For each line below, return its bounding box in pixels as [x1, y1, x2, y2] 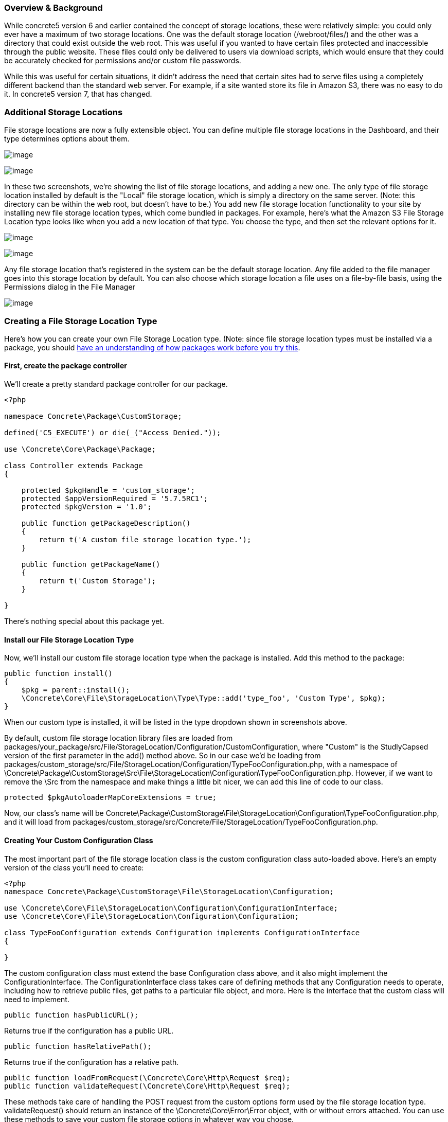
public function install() [4, 669, 113, 678]
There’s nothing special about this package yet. [4, 617, 165, 626]
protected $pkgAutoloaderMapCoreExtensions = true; [4, 793, 217, 802]
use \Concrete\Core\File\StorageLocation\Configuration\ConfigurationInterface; [4, 903, 338, 912]
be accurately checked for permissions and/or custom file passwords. [4, 56, 241, 65]
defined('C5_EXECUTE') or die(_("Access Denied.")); [4, 429, 221, 437]
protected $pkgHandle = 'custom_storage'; [21, 486, 195, 495]
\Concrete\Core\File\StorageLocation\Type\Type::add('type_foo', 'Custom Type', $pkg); [21, 694, 386, 703]
